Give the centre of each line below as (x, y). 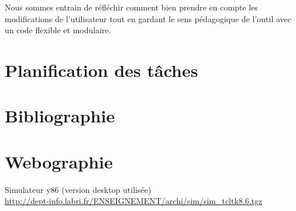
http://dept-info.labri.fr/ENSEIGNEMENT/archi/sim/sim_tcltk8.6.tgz (134, 201)
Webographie (59, 161)
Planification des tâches (101, 70)
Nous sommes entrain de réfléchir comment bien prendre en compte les (131, 7)
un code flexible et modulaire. (58, 30)
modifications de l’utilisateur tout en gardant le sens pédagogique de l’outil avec (148, 18)
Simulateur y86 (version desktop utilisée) (78, 189)
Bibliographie (60, 116)
